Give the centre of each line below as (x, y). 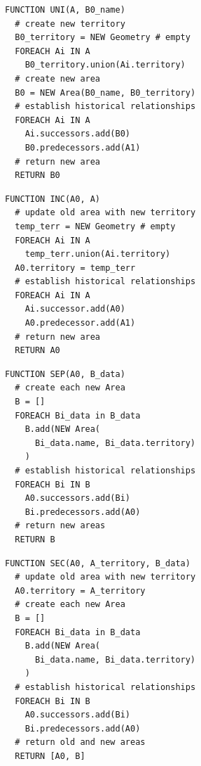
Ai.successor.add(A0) (75, 309)
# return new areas (60, 526)
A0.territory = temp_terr (75, 268)
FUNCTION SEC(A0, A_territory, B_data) (98, 563)
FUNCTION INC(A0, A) (53, 199)
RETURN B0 (37, 175)
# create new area (58, 78)
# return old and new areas (80, 742)
